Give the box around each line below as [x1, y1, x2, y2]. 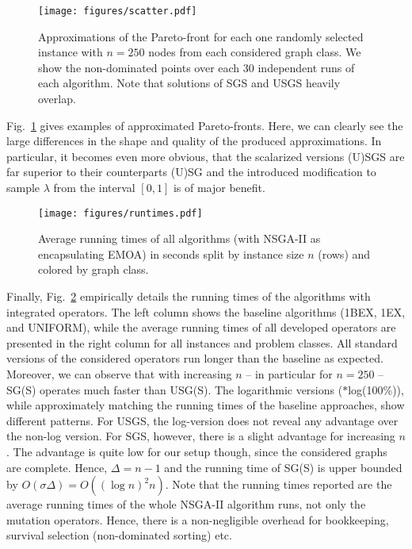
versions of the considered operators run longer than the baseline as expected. [6, 350, 383, 367]
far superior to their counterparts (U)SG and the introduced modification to [6, 163, 376, 180]
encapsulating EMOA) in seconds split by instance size [38, 245, 304, 262]
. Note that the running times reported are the [165, 476, 392, 493]
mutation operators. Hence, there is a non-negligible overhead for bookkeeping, [6, 511, 389, 528]
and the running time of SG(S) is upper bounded [164, 459, 402, 475]
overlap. [38, 90, 76, 107]
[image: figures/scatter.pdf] [38, 6, 197, 17]
